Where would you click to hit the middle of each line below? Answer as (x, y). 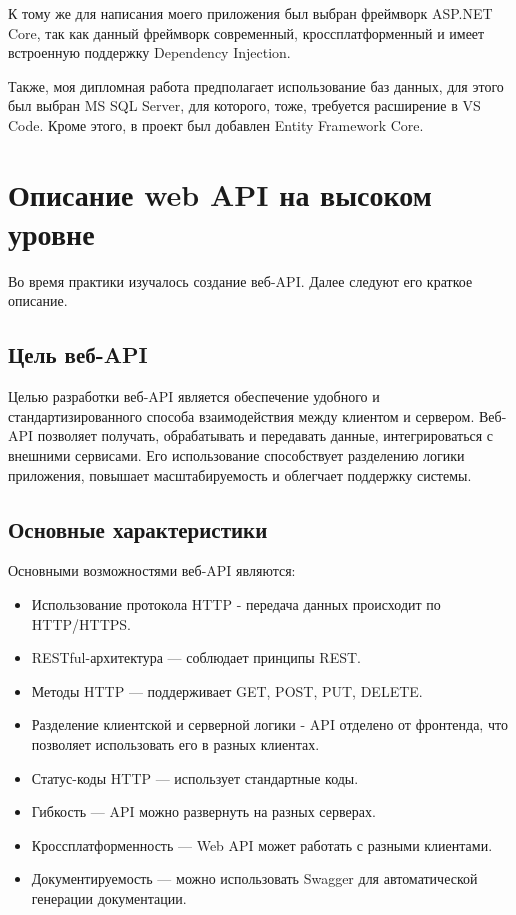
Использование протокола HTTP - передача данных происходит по (236, 604)
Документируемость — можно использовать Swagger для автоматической (254, 878)
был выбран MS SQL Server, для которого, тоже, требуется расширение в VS (244, 105)
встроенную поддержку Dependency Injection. (149, 52)
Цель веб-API (78, 354)
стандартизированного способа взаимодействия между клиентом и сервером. (241, 415)
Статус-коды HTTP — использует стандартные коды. (195, 777)
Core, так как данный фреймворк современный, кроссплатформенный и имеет (246, 32)
